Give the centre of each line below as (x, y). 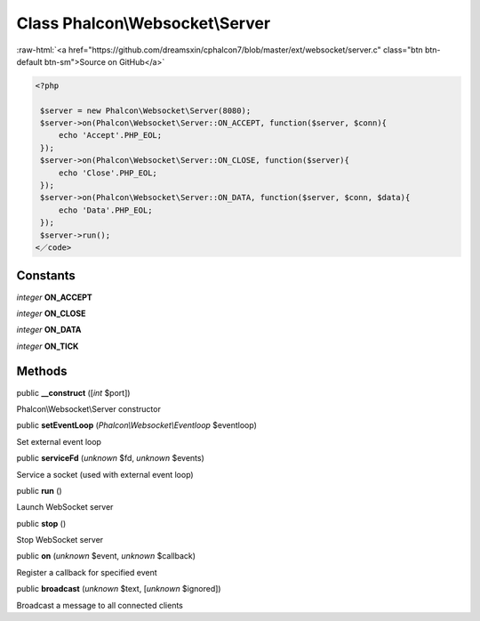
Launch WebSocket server (65, 507)
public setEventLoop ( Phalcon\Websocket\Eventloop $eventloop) (137, 425)
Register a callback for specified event (87, 572)
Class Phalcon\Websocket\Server (144, 23)
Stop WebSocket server (60, 540)
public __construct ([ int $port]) (73, 392)
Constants (46, 276)
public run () (39, 490)
